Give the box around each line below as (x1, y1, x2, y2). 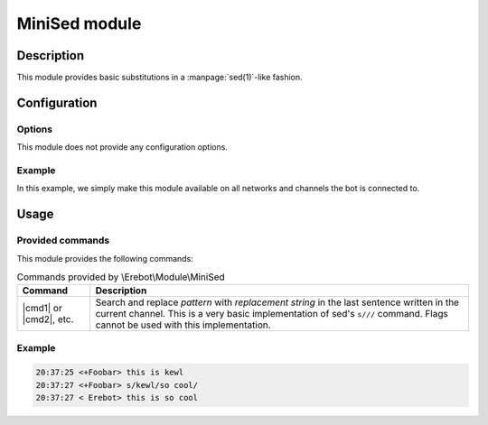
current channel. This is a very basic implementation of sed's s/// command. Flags (95, 308, 449, 320)
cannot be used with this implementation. (95, 319, 271, 331)
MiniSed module (16, 14, 142, 33)
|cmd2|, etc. (22, 313, 74, 326)
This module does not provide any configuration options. (16, 142, 228, 152)
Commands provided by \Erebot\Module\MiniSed (16, 271, 225, 283)
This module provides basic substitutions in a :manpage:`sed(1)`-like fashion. (16, 72, 303, 83)
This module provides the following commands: (16, 253, 193, 263)
